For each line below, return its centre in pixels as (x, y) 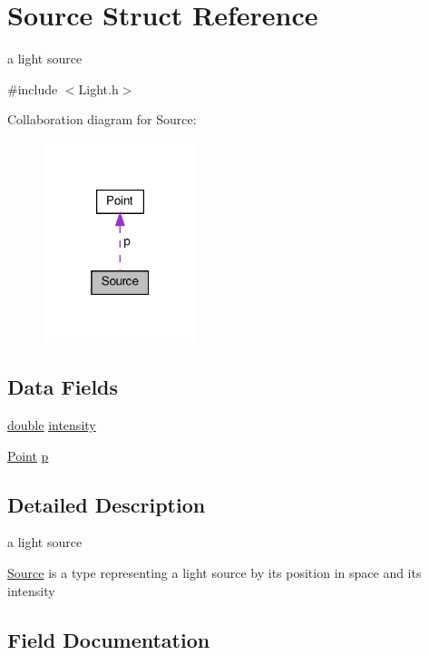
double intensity (52, 425)
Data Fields (63, 387)
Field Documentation (109, 639)
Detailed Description (107, 504)
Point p (28, 455)
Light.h (98, 88)
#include (33, 88)
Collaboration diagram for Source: (102, 119)
